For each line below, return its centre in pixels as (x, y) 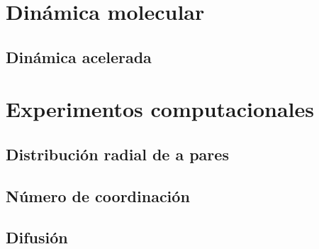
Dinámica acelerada (79, 56)
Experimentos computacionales (160, 109)
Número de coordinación (98, 195)
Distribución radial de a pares (117, 154)
